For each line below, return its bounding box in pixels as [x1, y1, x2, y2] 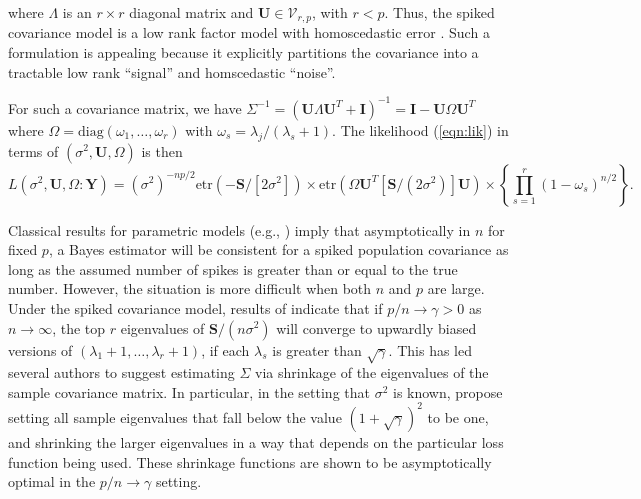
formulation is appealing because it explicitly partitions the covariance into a [8, 42, 479, 63]
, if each [201, 339, 250, 360]
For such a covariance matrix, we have [8, 97, 242, 118]
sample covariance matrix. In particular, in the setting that [8, 381, 370, 402]
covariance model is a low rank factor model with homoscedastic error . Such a [8, 22, 490, 43]
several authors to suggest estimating [8, 362, 235, 383]
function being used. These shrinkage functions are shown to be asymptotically [8, 451, 492, 472]
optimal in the [8, 471, 96, 492]
